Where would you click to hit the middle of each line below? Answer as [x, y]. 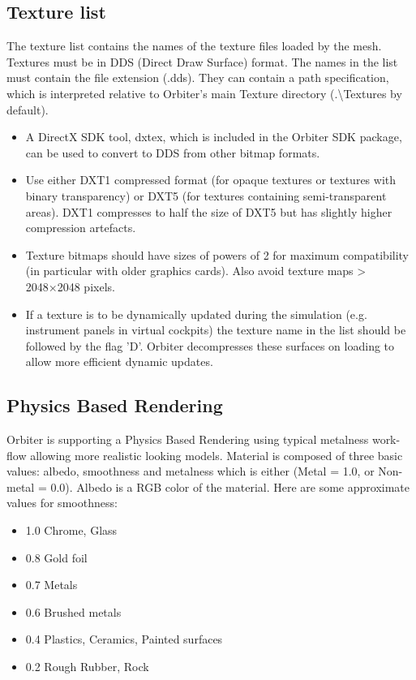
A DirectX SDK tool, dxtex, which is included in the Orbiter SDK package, [214, 137]
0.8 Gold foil [56, 557]
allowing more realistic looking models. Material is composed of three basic [217, 455]
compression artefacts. [81, 228]
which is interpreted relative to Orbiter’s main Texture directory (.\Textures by [204, 93]
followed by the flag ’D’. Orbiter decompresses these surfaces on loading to [210, 345]
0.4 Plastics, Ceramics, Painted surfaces [124, 639]
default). [28, 109]
